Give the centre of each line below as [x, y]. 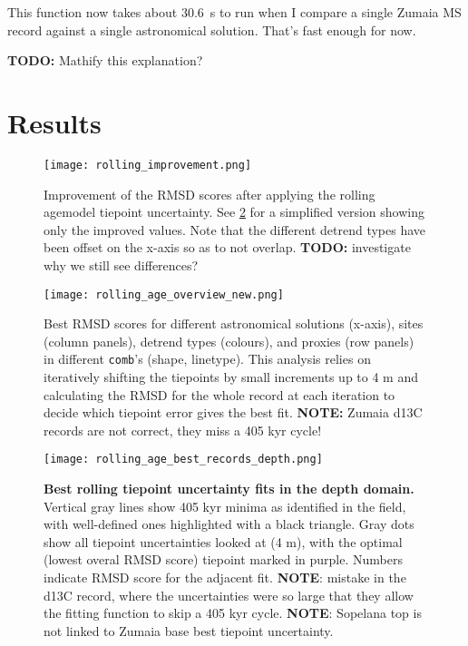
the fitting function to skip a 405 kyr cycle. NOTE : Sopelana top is [233, 613]
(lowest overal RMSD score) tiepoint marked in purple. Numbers [223, 559]
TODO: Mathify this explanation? [105, 60]
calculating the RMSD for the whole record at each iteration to [219, 394]
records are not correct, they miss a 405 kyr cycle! [183, 430]
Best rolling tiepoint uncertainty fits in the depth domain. [229, 489]
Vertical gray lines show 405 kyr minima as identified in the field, [225, 506]
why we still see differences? [121, 264]
